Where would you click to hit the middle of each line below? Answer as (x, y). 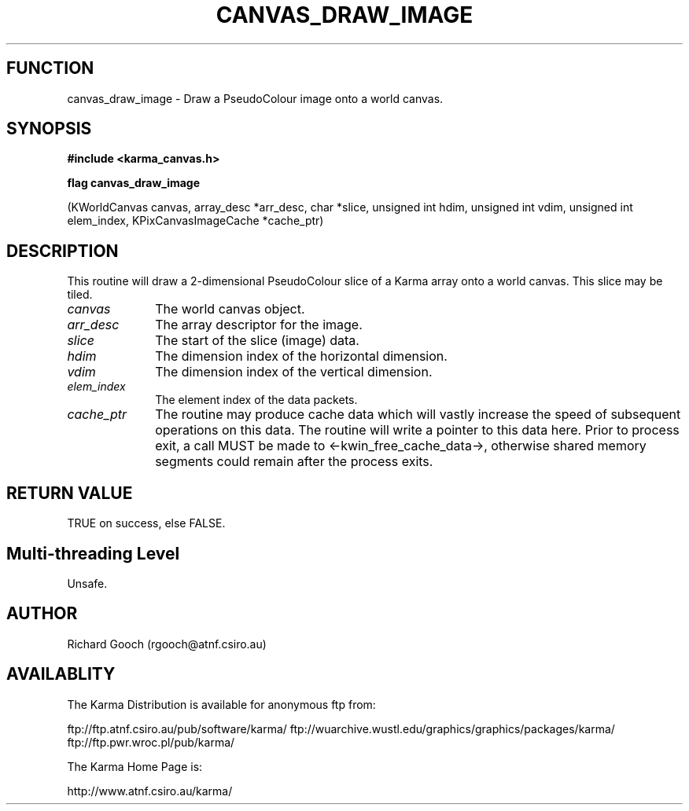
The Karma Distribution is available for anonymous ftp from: (221, 704)
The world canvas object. (230, 309)
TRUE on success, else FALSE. (146, 523)
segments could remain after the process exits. (294, 462)
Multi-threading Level (93, 553)
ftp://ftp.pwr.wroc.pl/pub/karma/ (151, 742)
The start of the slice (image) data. (257, 341)
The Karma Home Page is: (135, 766)
